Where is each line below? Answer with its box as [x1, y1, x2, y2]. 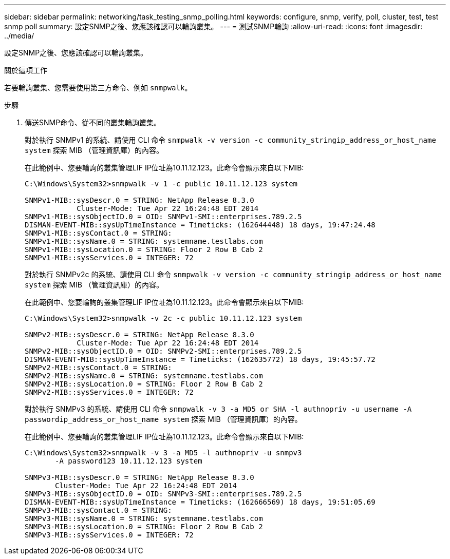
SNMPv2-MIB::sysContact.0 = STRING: [25, 363, 172, 372]
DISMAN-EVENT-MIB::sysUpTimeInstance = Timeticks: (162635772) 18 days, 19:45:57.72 [25, 355, 376, 363]
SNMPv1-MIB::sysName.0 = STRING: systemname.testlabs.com [25, 237, 263, 245]
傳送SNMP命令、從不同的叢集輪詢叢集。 [25, 118, 161, 127]
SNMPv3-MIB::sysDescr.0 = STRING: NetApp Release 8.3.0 [25, 473, 254, 481]
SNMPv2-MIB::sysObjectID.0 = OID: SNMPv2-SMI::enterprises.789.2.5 [25, 347, 302, 355]
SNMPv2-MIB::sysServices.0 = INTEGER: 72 [25, 388, 194, 396]
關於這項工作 [4, 66, 47, 74]
